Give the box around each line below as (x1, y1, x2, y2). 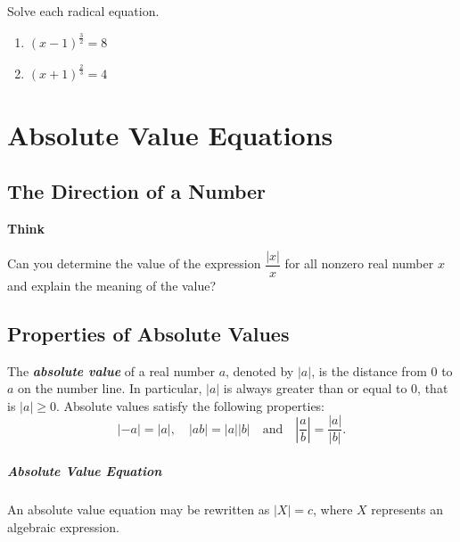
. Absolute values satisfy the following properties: (55, 396, 325, 415)
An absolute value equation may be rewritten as (7, 499, 270, 518)
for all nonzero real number (284, 254, 434, 273)
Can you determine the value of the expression (7, 254, 261, 273)
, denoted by (226, 361, 294, 380)
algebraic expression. (7, 517, 119, 536)
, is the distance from (311, 361, 427, 380)
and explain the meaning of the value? (7, 275, 217, 294)
